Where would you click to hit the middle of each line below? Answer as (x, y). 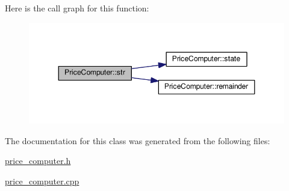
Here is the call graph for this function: (77, 8)
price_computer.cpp (42, 180)
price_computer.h (38, 161)
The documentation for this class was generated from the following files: (138, 140)
